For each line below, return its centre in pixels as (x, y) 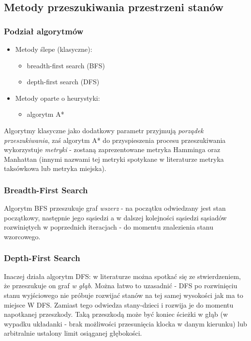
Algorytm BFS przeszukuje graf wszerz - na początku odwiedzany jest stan (115, 208)
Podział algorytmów (44, 31)
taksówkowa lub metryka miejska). (55, 168)
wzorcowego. (22, 236)
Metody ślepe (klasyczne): (54, 49)
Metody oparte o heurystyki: (58, 98)
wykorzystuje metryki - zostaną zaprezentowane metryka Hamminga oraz (112, 149)
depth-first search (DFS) (63, 82)
